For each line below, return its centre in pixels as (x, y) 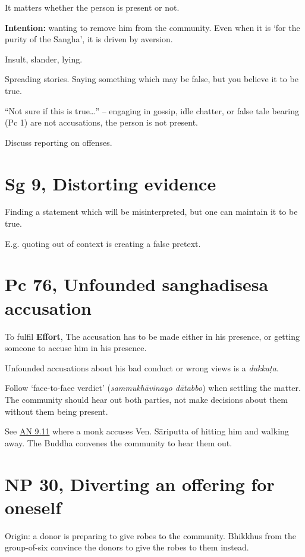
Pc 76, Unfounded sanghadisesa (137, 284)
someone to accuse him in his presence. (76, 348)
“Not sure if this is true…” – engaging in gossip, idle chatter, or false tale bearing (152, 110)
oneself (33, 507)
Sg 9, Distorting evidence (111, 183)
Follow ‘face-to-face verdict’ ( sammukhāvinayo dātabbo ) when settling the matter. (153, 388)
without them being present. (56, 411)
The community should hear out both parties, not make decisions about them (146, 399)
